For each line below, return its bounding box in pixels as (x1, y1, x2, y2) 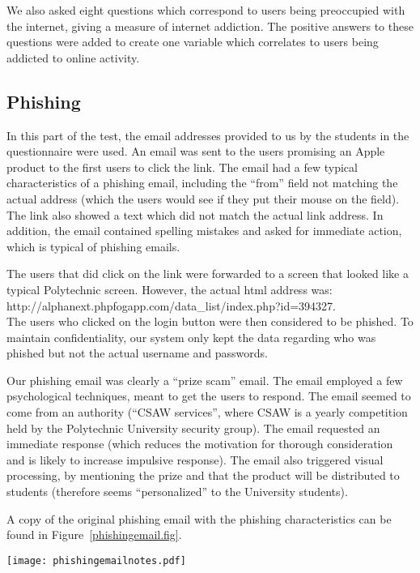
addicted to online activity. (6, 49, 140, 66)
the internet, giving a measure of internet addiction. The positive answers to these (6, 17, 414, 34)
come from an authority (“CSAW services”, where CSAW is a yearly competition (6, 404, 408, 421)
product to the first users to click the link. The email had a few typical (6, 158, 358, 175)
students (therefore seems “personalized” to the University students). (6, 483, 348, 500)
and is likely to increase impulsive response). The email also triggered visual (6, 451, 384, 468)
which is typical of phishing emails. (6, 237, 180, 254)
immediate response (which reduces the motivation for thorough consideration (6, 435, 393, 452)
